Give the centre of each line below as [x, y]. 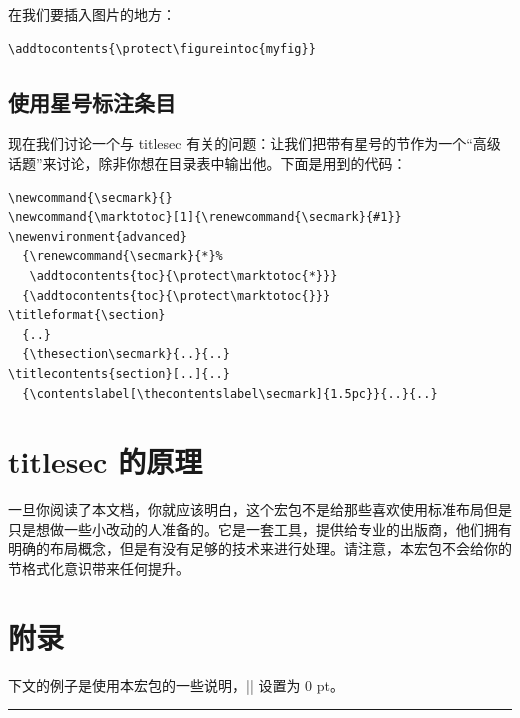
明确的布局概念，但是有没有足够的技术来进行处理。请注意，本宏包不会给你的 [260, 548]
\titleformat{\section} [87, 315]
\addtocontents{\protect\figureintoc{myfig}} [162, 48]
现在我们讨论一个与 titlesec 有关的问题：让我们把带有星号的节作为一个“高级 [254, 143]
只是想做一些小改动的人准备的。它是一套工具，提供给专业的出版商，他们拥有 [260, 528]
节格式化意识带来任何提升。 [99, 568]
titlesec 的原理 [105, 461]
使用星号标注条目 [92, 101]
